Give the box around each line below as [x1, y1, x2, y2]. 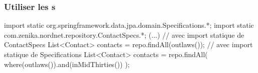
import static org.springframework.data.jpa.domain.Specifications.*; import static [4, 20, 254, 30]
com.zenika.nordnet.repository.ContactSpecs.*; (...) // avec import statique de [4, 29, 244, 40]
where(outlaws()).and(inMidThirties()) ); [4, 59, 130, 69]
